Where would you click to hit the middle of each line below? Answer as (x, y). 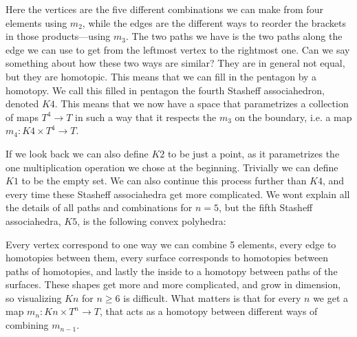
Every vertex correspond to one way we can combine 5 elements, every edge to (171, 244)
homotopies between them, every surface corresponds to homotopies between (167, 258)
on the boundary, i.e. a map (293, 117)
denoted (22, 104)
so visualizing (34, 297)
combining (27, 325)
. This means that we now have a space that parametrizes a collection (202, 104)
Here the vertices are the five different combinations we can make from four (164, 9)
